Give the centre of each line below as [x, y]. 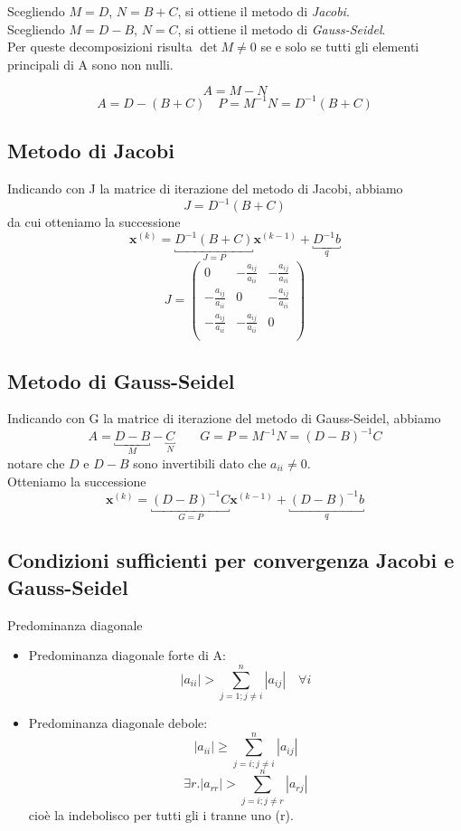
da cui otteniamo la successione [94, 222]
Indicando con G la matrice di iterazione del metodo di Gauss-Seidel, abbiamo [224, 418]
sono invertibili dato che [200, 463]
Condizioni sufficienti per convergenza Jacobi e [231, 560]
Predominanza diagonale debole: [118, 722]
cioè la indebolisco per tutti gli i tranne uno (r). [161, 814]
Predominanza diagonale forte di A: [127, 655]
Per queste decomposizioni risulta [100, 47]
